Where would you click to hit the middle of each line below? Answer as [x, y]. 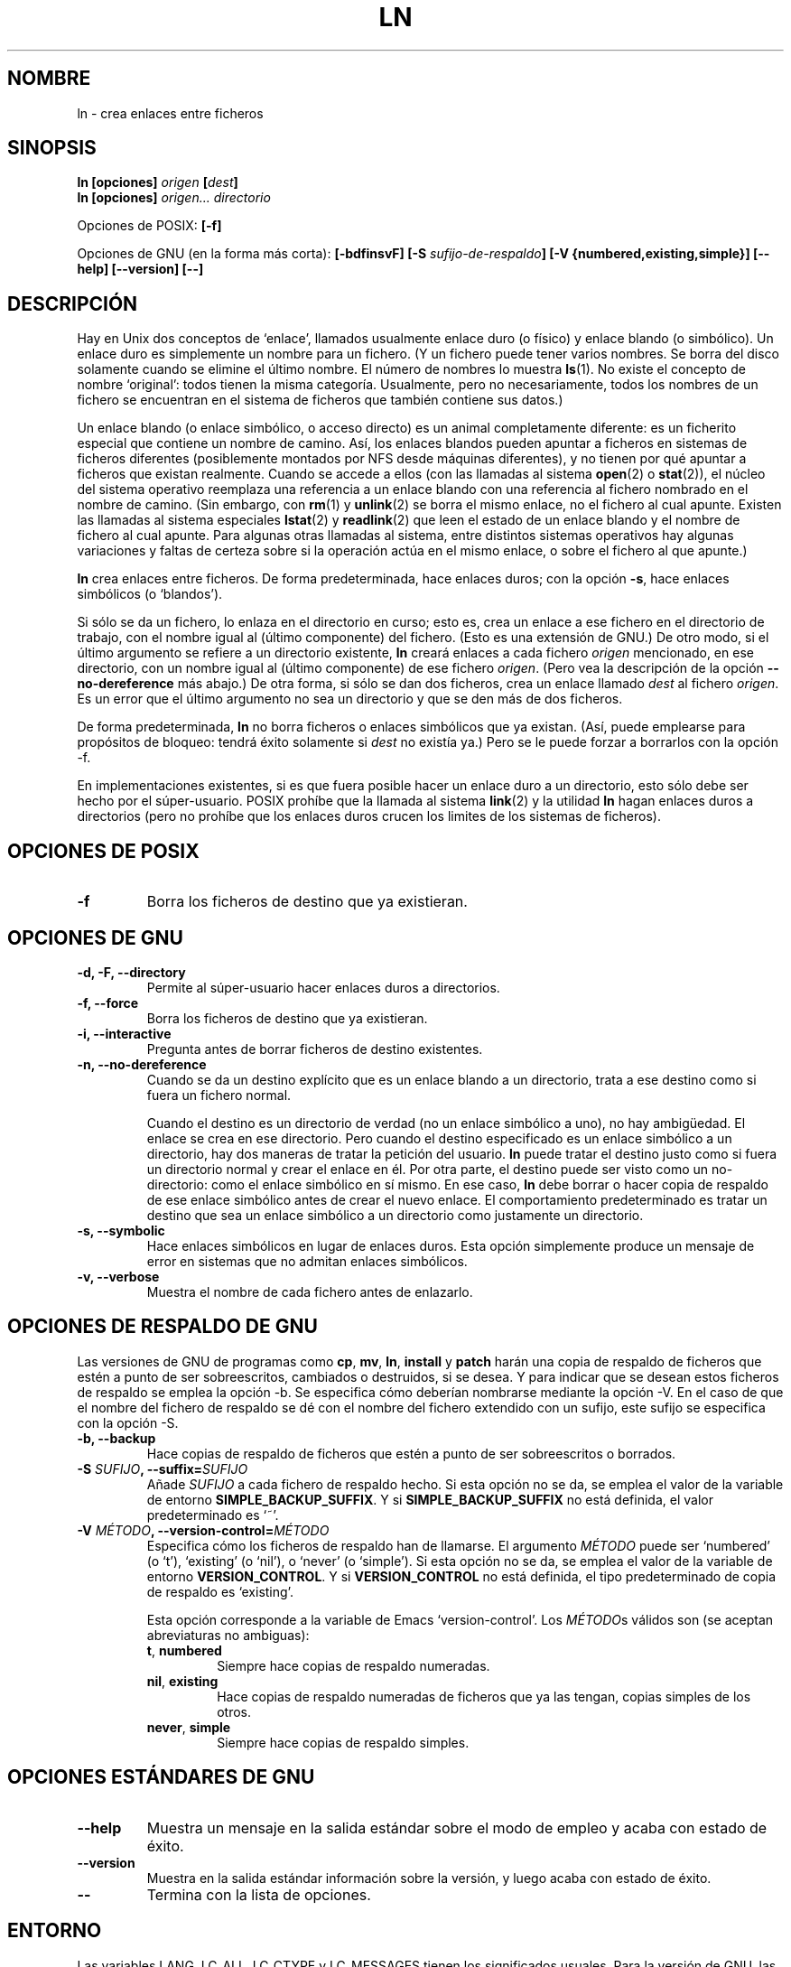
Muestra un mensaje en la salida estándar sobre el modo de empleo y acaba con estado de [457, 1827]
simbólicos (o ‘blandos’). [150, 594]
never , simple [189, 1727]
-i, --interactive [124, 1033]
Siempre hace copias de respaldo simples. [343, 1742]
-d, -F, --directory [131, 972]
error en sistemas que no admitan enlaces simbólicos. [307, 1261]
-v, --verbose [118, 1276]
